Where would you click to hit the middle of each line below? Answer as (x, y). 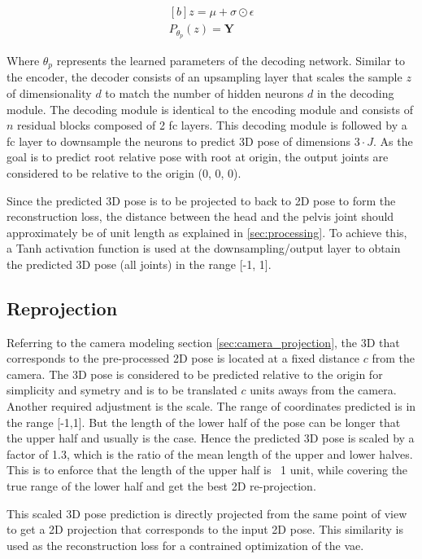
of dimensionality (49, 92)
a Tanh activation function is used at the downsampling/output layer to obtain (204, 248)
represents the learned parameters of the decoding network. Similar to (231, 60)
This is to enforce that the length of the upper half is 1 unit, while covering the (207, 470)
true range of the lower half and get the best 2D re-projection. (161, 486)
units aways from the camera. (323, 390)
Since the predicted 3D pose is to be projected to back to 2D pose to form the (201, 200)
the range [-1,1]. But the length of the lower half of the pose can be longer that (204, 422)
